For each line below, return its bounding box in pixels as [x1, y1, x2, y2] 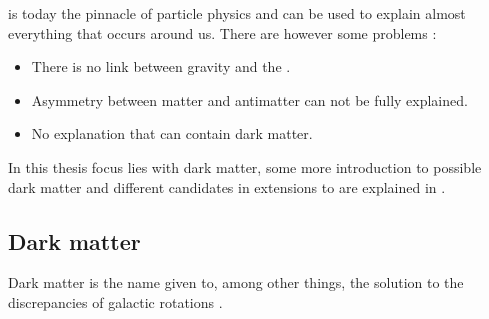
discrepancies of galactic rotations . [8, 291, 223, 312]
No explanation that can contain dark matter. [31, 123, 313, 144]
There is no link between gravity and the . [31, 56, 291, 77]
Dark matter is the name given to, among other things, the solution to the [8, 272, 464, 293]
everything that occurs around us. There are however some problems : [8, 22, 437, 43]
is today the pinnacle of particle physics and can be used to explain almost [8, 3, 466, 23]
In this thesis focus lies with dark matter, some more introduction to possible [8, 156, 482, 177]
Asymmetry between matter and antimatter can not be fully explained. [31, 89, 468, 110]
